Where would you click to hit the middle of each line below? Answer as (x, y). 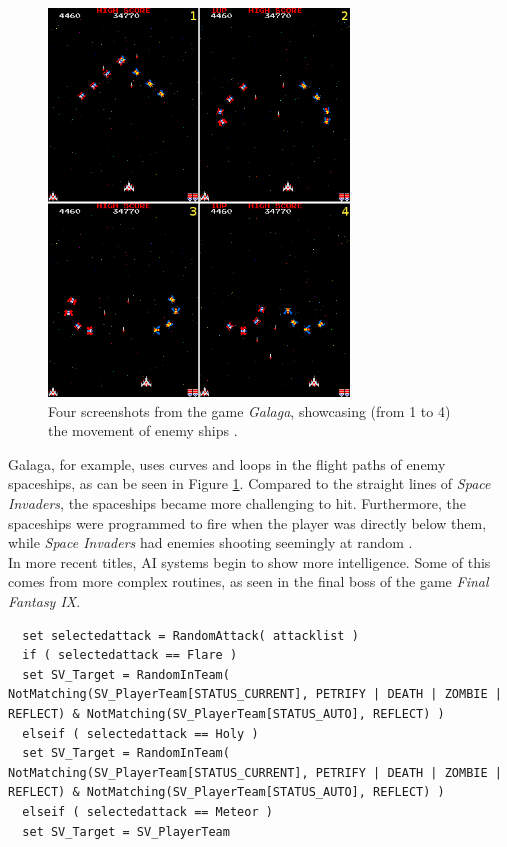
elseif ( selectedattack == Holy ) (140, 733)
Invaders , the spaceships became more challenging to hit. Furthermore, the (237, 503)
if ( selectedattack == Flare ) (130, 655)
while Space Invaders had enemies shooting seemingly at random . (210, 542)
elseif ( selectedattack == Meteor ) (147, 811)
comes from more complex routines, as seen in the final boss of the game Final (248, 581)
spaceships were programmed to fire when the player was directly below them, (247, 522)
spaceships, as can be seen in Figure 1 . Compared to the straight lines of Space (249, 483)
